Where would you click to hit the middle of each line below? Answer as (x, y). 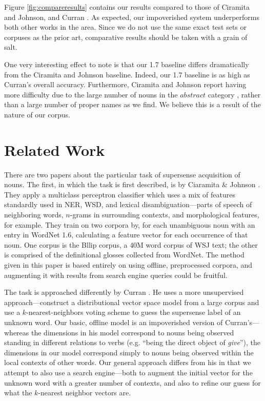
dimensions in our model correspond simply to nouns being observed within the (129, 352)
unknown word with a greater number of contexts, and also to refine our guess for (132, 382)
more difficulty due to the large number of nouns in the (91, 94)
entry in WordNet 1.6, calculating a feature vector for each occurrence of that (126, 235)
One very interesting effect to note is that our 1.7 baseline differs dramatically (127, 64)
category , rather (234, 94)
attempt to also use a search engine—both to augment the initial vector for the (128, 372)
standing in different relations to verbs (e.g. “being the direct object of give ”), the (132, 342)
